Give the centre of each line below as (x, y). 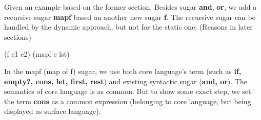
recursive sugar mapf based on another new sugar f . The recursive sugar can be (130, 17)
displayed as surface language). (53, 111)
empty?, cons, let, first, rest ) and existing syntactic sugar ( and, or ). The (126, 81)
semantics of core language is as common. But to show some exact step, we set (128, 91)
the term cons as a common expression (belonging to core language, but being (128, 101)
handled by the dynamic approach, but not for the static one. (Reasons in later (128, 27)
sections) (18, 37)
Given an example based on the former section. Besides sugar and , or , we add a (130, 7)
